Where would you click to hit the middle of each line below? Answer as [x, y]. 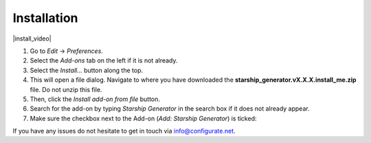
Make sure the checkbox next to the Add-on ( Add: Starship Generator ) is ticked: [143, 118]
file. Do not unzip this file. [66, 89]
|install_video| [32, 38]
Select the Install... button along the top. [87, 70]
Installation [45, 18]
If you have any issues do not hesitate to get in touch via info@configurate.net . [124, 131]
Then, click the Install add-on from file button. [95, 99]
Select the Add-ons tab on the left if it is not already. [104, 60]
